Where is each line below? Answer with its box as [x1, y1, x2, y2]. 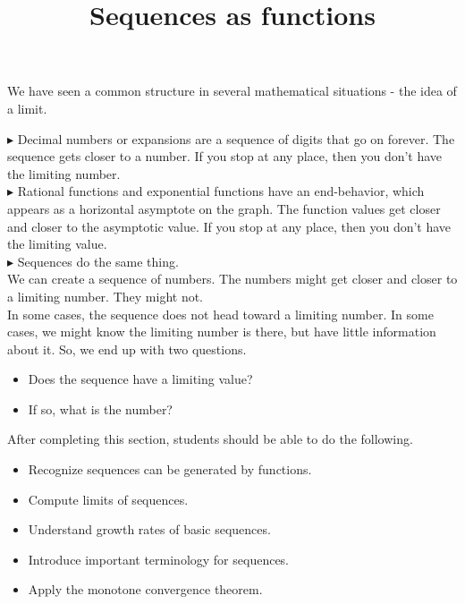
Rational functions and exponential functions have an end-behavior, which [17, 182, 425, 200]
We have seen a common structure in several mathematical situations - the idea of [7, 81, 457, 100]
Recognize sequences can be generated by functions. [28, 460, 312, 479]
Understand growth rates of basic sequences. [28, 520, 271, 539]
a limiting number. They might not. [7, 286, 204, 305]
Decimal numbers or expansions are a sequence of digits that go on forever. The [17, 129, 455, 148]
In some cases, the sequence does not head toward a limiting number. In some [7, 304, 434, 323]
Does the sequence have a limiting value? [28, 370, 253, 388]
